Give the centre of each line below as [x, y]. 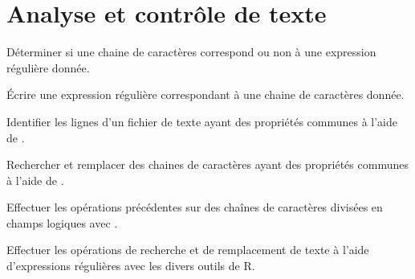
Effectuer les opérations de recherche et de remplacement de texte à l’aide [188, 250]
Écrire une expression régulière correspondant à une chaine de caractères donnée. [205, 94]
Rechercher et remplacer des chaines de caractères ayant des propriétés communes [207, 164]
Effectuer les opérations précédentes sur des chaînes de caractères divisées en [195, 207]
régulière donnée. [48, 67]
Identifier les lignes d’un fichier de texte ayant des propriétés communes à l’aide [202, 121]
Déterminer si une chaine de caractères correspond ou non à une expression [191, 52]
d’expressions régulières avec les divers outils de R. [131, 266]
